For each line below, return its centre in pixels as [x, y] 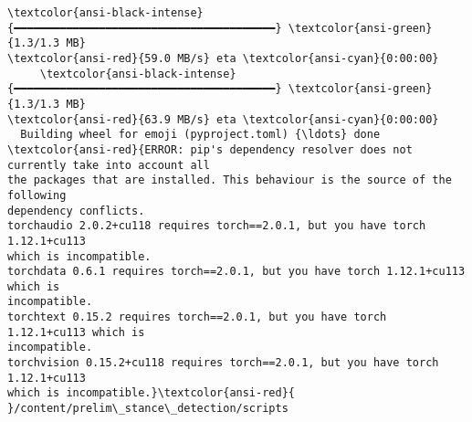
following [37, 195]
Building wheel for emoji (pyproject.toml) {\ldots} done [200, 135]
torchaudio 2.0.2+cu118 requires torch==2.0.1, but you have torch [217, 226]
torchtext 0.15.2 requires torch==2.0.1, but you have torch [197, 317]
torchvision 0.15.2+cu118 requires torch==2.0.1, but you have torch [223, 363]
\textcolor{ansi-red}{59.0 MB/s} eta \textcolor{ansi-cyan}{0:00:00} [223, 58]
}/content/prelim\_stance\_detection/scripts [148, 409]
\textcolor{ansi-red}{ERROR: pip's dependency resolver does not [210, 149]
